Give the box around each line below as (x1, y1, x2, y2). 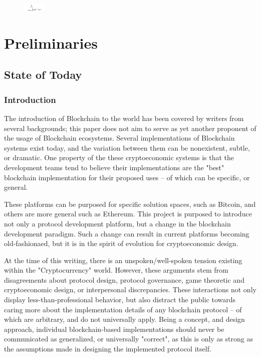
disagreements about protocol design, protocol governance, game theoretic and (4, 274, 244, 285)
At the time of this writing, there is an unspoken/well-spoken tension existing (4, 255, 242, 265)
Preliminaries (4, 32, 98, 53)
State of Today (4, 67, 82, 82)
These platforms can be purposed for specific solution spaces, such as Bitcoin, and (4, 198, 256, 209)
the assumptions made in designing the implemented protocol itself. (4, 343, 211, 354)
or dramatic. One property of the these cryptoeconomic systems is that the (4, 152, 234, 163)
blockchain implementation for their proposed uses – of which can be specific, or (4, 172, 250, 182)
